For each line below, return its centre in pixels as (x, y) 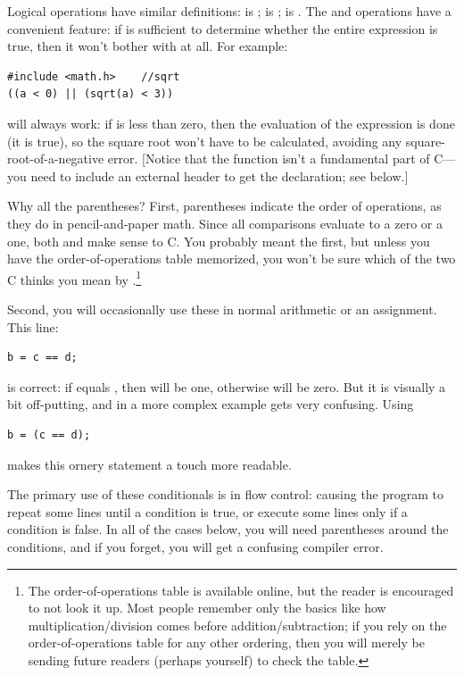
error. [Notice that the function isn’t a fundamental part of (269, 159)
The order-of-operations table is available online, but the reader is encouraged (241, 590)
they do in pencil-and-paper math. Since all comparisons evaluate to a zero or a (225, 223)
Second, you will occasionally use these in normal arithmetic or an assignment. (222, 309)
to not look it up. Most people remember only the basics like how (207, 608)
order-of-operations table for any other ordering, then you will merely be (226, 643)
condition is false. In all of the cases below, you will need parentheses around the (228, 529)
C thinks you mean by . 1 (75, 278)
